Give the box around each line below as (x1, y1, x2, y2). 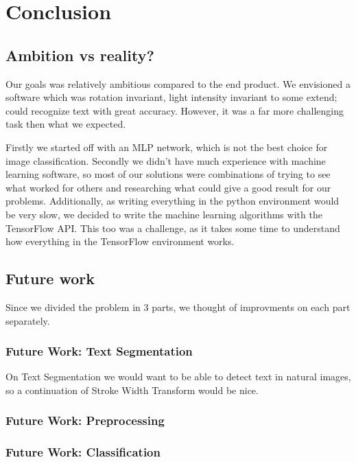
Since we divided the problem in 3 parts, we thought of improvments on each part (5, 299, 351, 314)
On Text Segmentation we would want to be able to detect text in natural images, (5, 369, 351, 384)
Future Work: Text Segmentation (5, 343, 193, 360)
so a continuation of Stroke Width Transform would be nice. (5, 382, 259, 397)
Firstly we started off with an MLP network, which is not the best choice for (5, 139, 328, 154)
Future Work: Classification (5, 443, 161, 461)
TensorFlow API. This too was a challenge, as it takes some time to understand (5, 220, 340, 235)
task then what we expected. (5, 117, 126, 131)
